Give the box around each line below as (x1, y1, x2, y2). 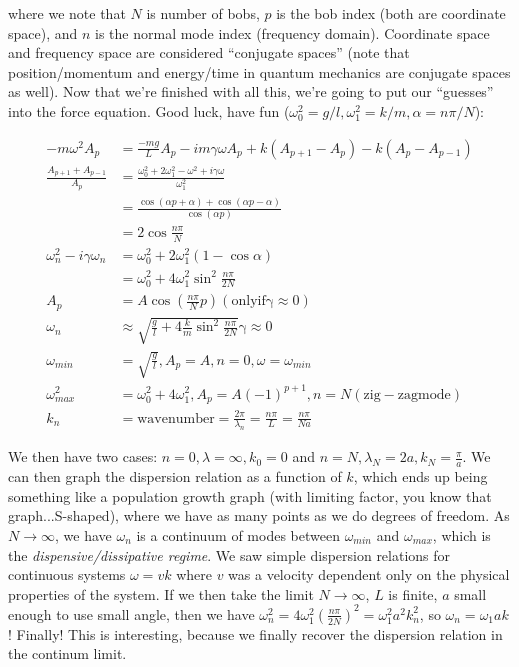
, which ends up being (353, 466, 488, 487)
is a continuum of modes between (136, 524, 340, 545)
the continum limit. (8, 643, 127, 664)
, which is (432, 524, 491, 545)
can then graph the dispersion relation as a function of (8, 466, 342, 487)
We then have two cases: (8, 446, 158, 467)
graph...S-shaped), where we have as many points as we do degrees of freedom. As (8, 505, 510, 526)
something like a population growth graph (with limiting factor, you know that (8, 485, 492, 506)
